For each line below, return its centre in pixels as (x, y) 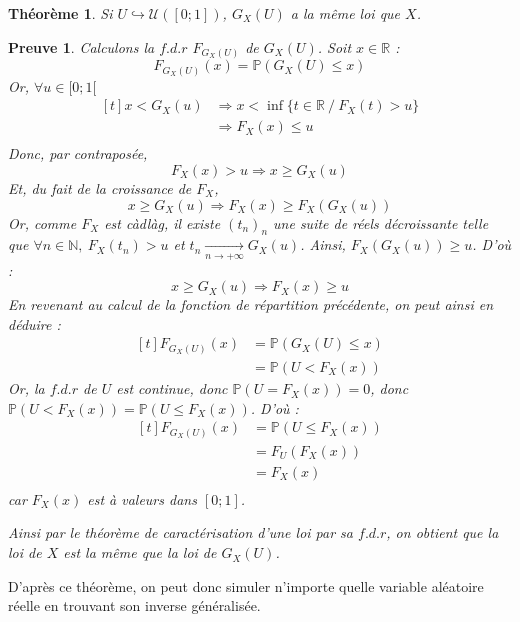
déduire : (34, 323)
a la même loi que (345, 13)
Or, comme (42, 222)
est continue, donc (172, 388)
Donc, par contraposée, (78, 153)
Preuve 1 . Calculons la (81, 46)
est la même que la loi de (140, 552)
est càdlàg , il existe (162, 222)
